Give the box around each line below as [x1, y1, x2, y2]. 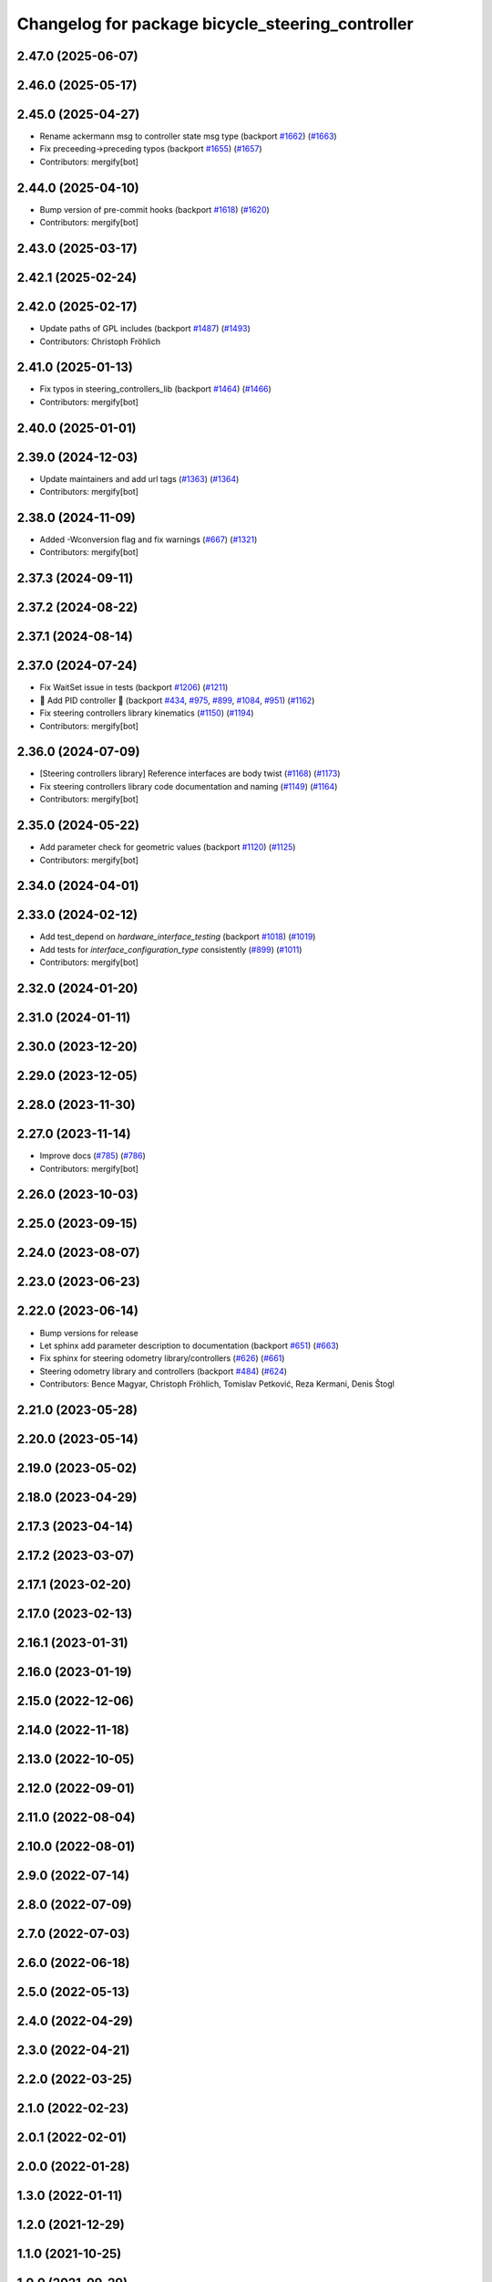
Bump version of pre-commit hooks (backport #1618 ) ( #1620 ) [39, 204, 271, 215]
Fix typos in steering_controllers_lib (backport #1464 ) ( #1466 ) [39, 383, 272, 394]
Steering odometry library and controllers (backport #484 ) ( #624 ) [39, 1366, 287, 1377]
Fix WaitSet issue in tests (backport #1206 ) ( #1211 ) [39, 682, 229, 693]
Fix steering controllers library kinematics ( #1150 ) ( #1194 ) [39, 707, 254, 718]
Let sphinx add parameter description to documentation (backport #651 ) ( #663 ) [39, 1340, 339, 1351]
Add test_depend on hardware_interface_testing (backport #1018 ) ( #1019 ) [39, 931, 316, 942]
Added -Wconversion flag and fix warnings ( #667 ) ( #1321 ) [39, 534, 258, 545]
